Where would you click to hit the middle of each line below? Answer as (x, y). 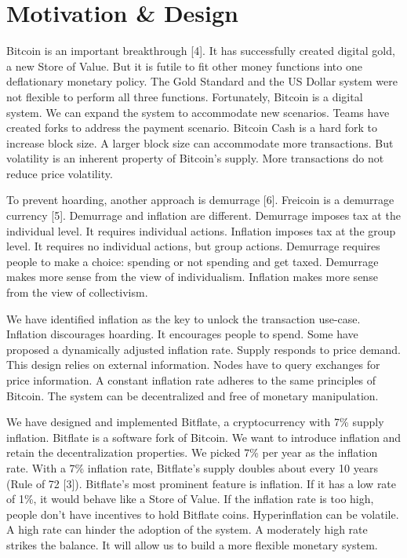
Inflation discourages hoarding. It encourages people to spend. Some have (182, 334)
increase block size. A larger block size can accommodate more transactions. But (200, 142)
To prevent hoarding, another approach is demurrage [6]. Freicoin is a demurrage (200, 200)
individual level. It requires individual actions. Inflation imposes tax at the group (201, 230)
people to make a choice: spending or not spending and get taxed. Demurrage (193, 261)
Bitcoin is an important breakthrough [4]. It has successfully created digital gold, (201, 51)
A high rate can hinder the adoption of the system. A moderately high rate (187, 529)
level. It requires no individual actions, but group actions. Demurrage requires (193, 246)
